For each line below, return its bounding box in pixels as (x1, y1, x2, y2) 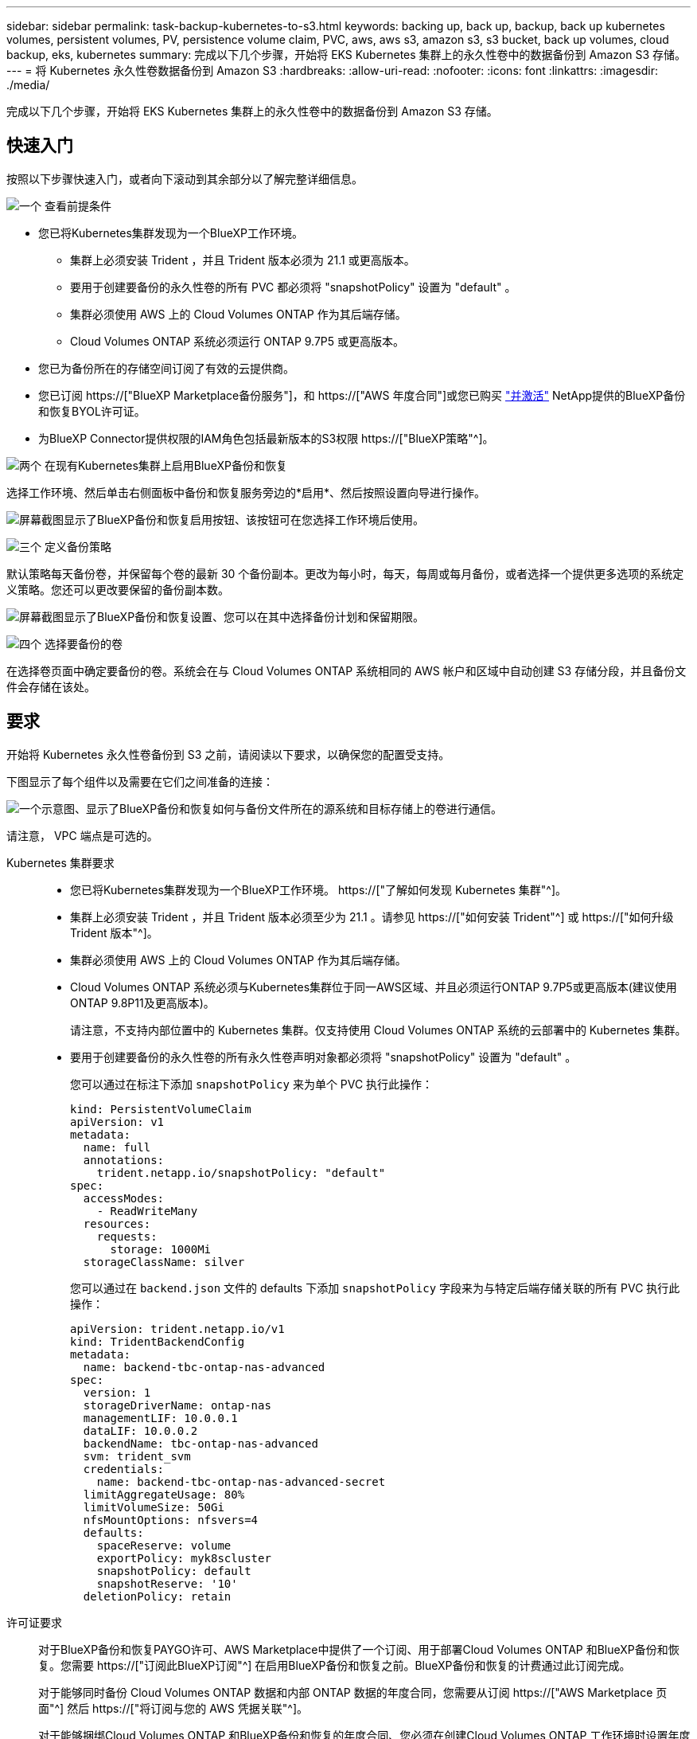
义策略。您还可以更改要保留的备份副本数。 (6, 582, 229, 596)
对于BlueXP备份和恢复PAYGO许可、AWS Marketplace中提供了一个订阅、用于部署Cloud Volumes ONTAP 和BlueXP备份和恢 (38, 1642, 679, 1656)
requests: (96, 1229, 158, 1243)
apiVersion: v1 (70, 1115, 165, 1128)
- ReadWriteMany (96, 1204, 198, 1217)
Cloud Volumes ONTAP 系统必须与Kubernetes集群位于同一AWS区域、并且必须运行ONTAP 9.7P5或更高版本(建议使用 (70, 979, 677, 994)
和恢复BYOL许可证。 (38, 404, 146, 418)
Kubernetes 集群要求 (6, 855, 115, 869)
